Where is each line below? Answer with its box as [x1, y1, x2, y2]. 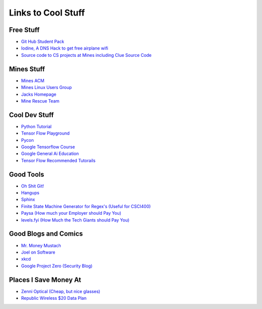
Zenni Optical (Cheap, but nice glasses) [21, 288, 100, 294]
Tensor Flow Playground [21, 130, 70, 136]
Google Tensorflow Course [21, 144, 75, 150]
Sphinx [21, 197, 35, 203]
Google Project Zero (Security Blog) [21, 263, 93, 269]
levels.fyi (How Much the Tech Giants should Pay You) [21, 217, 130, 223]
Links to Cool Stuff [9, 7, 85, 18]
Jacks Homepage [21, 91, 57, 97]
